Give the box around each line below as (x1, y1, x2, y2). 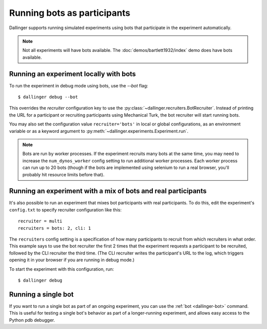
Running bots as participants (9, 7, 131, 18)
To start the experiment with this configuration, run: (9, 266, 114, 272)
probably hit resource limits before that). (22, 171, 105, 177)
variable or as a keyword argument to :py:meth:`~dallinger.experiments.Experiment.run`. (9, 128, 189, 134)
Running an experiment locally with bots (9, 70, 136, 78)
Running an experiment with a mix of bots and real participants (9, 187, 207, 195)
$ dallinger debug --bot (18, 94, 78, 100)
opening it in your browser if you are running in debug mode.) (9, 257, 134, 263)
